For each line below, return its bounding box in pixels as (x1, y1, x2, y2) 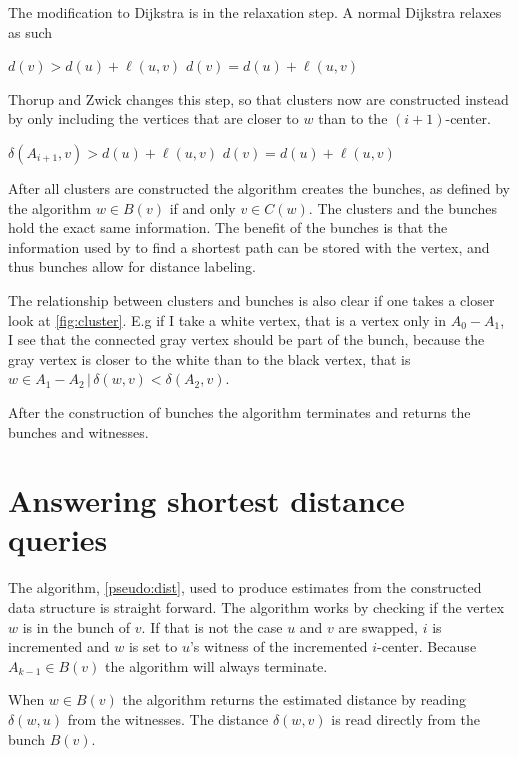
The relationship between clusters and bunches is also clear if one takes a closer (8, 289, 495, 310)
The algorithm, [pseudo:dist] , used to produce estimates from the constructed (8, 577, 482, 598)
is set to (128, 636, 178, 657)
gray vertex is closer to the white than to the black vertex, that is (8, 348, 411, 369)
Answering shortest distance (8, 480, 405, 521)
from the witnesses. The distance (67, 708, 269, 729)
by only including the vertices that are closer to (8, 108, 299, 129)
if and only (169, 197, 236, 218)
